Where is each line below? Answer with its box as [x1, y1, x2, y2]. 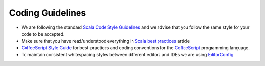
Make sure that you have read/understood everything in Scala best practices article [21, 38, 190, 44]
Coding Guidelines [9, 7, 86, 18]
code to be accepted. [21, 31, 65, 37]
